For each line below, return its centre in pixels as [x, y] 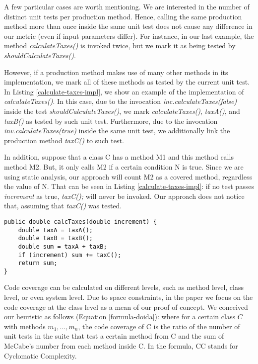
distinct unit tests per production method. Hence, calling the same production [123, 16]
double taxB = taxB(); [55, 238]
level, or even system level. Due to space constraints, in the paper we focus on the [129, 297]
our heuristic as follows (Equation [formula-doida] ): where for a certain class [120, 317]
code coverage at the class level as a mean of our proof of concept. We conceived [126, 307]
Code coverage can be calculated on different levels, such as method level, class [124, 287]
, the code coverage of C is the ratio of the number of [159, 326]
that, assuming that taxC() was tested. [63, 206]
